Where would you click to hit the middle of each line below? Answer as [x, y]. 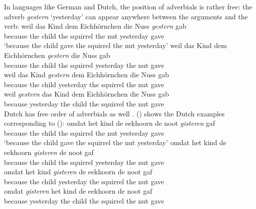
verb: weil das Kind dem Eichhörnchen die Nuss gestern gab [95, 26]
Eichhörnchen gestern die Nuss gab [57, 55]
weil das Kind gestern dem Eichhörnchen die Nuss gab [87, 75]
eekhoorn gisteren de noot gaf [49, 152]
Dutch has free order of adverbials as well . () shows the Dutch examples [114, 113]
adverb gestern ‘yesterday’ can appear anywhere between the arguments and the [126, 16]
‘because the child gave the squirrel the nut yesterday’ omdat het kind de [115, 142]
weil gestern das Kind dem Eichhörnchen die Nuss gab [87, 94]
